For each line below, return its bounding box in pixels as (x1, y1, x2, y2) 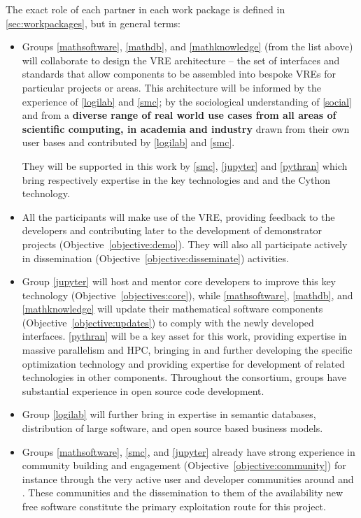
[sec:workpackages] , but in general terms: (6, 15, 180, 30)
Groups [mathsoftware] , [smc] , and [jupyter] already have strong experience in (22, 444, 355, 459)
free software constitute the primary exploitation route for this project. (22, 499, 326, 513)
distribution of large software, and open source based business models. (22, 421, 323, 436)
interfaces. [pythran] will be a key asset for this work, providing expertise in (22, 329, 347, 343)
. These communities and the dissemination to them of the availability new (22, 485, 344, 500)
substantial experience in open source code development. (22, 383, 264, 398)
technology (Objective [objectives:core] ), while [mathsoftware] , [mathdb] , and (22, 287, 353, 302)
